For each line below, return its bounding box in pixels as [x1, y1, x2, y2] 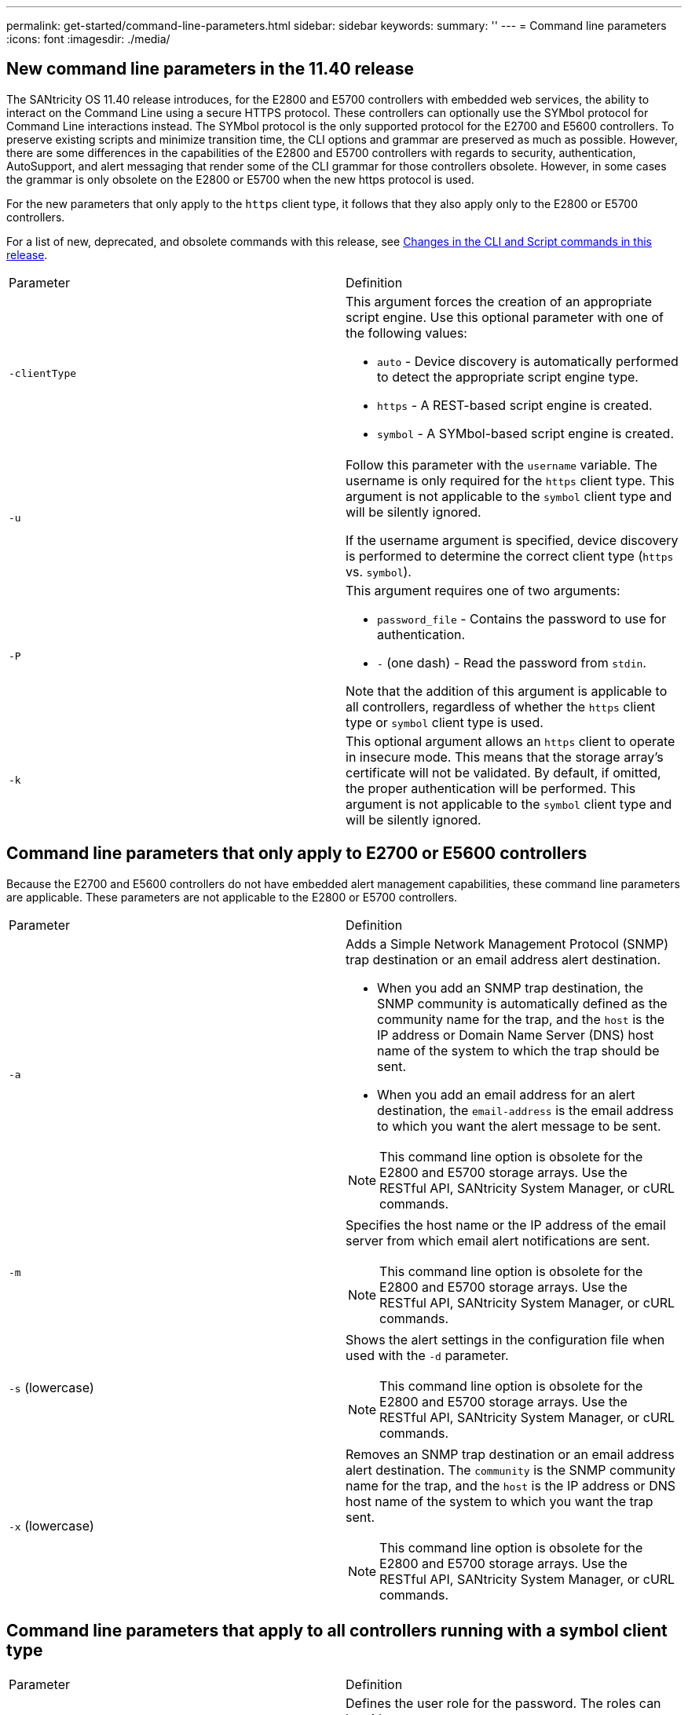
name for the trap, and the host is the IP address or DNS [346, 1477, 675, 1494]
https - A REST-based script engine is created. [377, 397, 653, 413]
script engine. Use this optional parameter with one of [346, 309, 664, 325]
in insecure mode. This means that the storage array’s [346, 748, 664, 765]
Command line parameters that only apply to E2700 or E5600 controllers [6, 843, 587, 864]
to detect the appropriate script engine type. [377, 368, 639, 385]
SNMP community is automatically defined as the [377, 995, 668, 1011]
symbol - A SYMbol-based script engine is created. [377, 425, 674, 441]
